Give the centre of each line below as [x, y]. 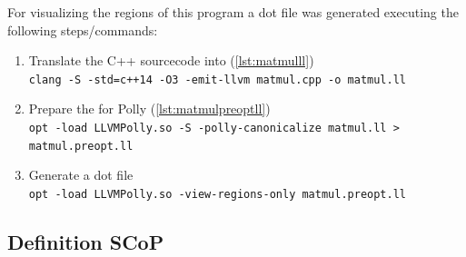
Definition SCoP [86, 241]
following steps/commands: [83, 30]
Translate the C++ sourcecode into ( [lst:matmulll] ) [171, 60]
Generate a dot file [81, 175]
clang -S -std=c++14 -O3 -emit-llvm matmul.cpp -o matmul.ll [218, 79]
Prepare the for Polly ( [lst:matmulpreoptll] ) [149, 109]
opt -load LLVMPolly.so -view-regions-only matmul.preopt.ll [218, 194]
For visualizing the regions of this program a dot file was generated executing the [233, 12]
